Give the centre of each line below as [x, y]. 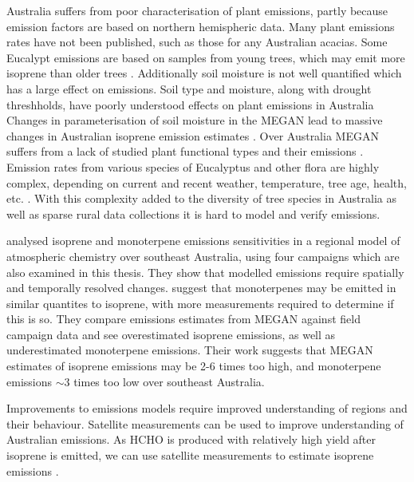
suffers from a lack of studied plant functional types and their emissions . [185, 151]
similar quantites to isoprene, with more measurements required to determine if [200, 303]
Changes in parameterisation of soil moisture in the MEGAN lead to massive [195, 120]
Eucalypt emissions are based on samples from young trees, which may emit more [206, 57]
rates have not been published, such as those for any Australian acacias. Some [197, 42]
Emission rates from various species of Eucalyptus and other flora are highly [193, 166]
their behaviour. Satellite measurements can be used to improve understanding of [205, 423]
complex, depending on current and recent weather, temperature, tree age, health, [207, 182]
